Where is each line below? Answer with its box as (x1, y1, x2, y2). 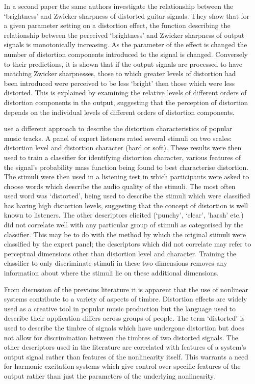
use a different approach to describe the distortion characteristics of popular (4, 123, 232, 134)
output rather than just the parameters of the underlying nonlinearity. (4, 370, 215, 381)
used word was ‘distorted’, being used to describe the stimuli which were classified (4, 191, 251, 201)
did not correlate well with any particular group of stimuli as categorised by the (4, 219, 244, 230)
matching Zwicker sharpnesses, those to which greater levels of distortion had (4, 68, 236, 79)
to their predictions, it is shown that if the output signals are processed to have (4, 58, 243, 69)
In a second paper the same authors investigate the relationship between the (4, 1, 233, 11)
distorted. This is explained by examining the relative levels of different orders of (4, 87, 247, 98)
